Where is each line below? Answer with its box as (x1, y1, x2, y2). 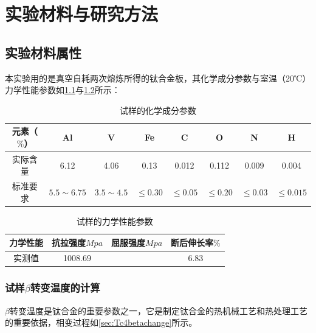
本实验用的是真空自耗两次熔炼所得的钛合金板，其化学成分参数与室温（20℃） (5, 71, 311, 84)
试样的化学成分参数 (120, 103, 196, 116)
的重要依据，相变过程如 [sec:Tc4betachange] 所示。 (5, 316, 197, 329)
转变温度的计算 (30, 280, 100, 295)
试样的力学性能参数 (76, 214, 153, 227)
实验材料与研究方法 (5, 1, 159, 26)
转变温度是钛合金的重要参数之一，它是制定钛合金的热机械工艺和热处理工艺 (9, 304, 307, 317)
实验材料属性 (5, 43, 81, 61)
